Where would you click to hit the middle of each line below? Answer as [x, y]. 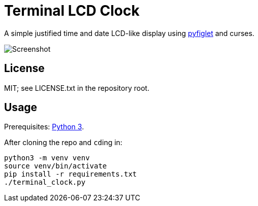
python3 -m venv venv [47, 158]
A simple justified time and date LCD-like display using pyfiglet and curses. [129, 33]
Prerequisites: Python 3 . [44, 127]
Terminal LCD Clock [72, 11]
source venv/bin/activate [56, 166]
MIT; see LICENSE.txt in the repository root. [77, 88]
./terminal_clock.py [45, 182]
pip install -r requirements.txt [71, 174]
